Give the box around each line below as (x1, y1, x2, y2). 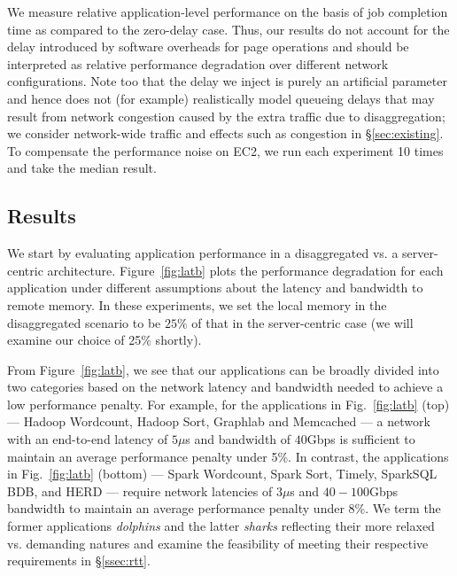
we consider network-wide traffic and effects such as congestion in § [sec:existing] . (7, 124, 444, 143)
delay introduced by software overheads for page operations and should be (7, 37, 409, 56)
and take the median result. (7, 159, 157, 177)
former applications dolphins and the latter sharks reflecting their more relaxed (7, 517, 435, 535)
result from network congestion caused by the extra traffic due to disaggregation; (7, 106, 445, 125)
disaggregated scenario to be (7, 313, 161, 331)
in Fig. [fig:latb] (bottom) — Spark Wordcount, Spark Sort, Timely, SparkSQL (7, 464, 438, 483)
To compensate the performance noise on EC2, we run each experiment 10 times (7, 141, 444, 160)
